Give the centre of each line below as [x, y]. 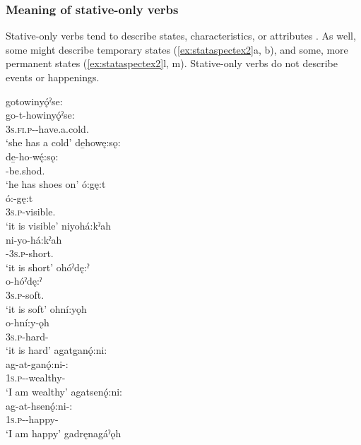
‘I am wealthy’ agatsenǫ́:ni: [64, 392]
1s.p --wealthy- [36, 378]
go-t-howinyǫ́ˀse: [40, 115]
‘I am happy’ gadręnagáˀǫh [64, 433]
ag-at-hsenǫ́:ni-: [39, 405]
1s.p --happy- [32, 419]
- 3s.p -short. [30, 253]
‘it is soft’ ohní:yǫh [46, 308]
